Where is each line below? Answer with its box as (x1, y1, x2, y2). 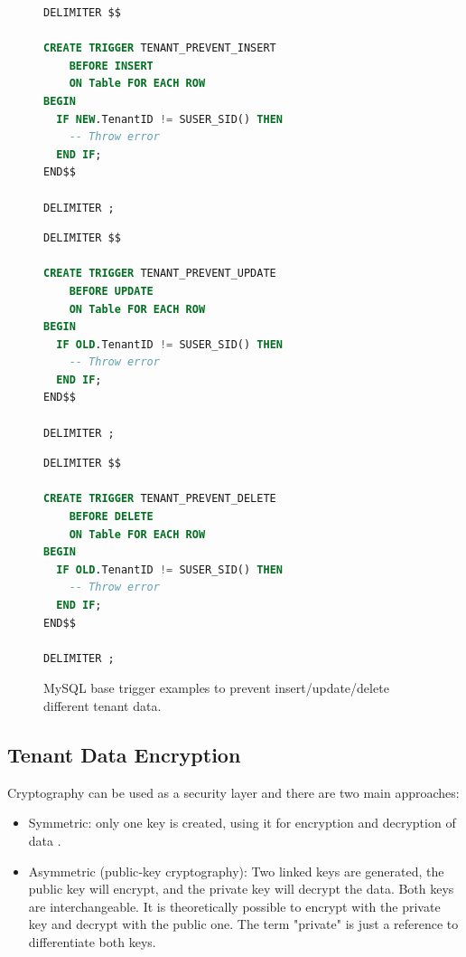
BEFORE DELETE (69, 510, 154, 524)
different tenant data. (43, 696, 162, 715)
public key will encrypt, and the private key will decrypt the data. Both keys (28, 879, 454, 898)
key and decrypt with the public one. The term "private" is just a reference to (28, 914, 459, 933)
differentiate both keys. (28, 932, 156, 951)
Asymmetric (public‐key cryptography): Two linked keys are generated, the (28, 861, 444, 880)
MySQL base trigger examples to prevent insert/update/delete (43, 678, 389, 697)
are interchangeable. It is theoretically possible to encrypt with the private (28, 896, 441, 915)
